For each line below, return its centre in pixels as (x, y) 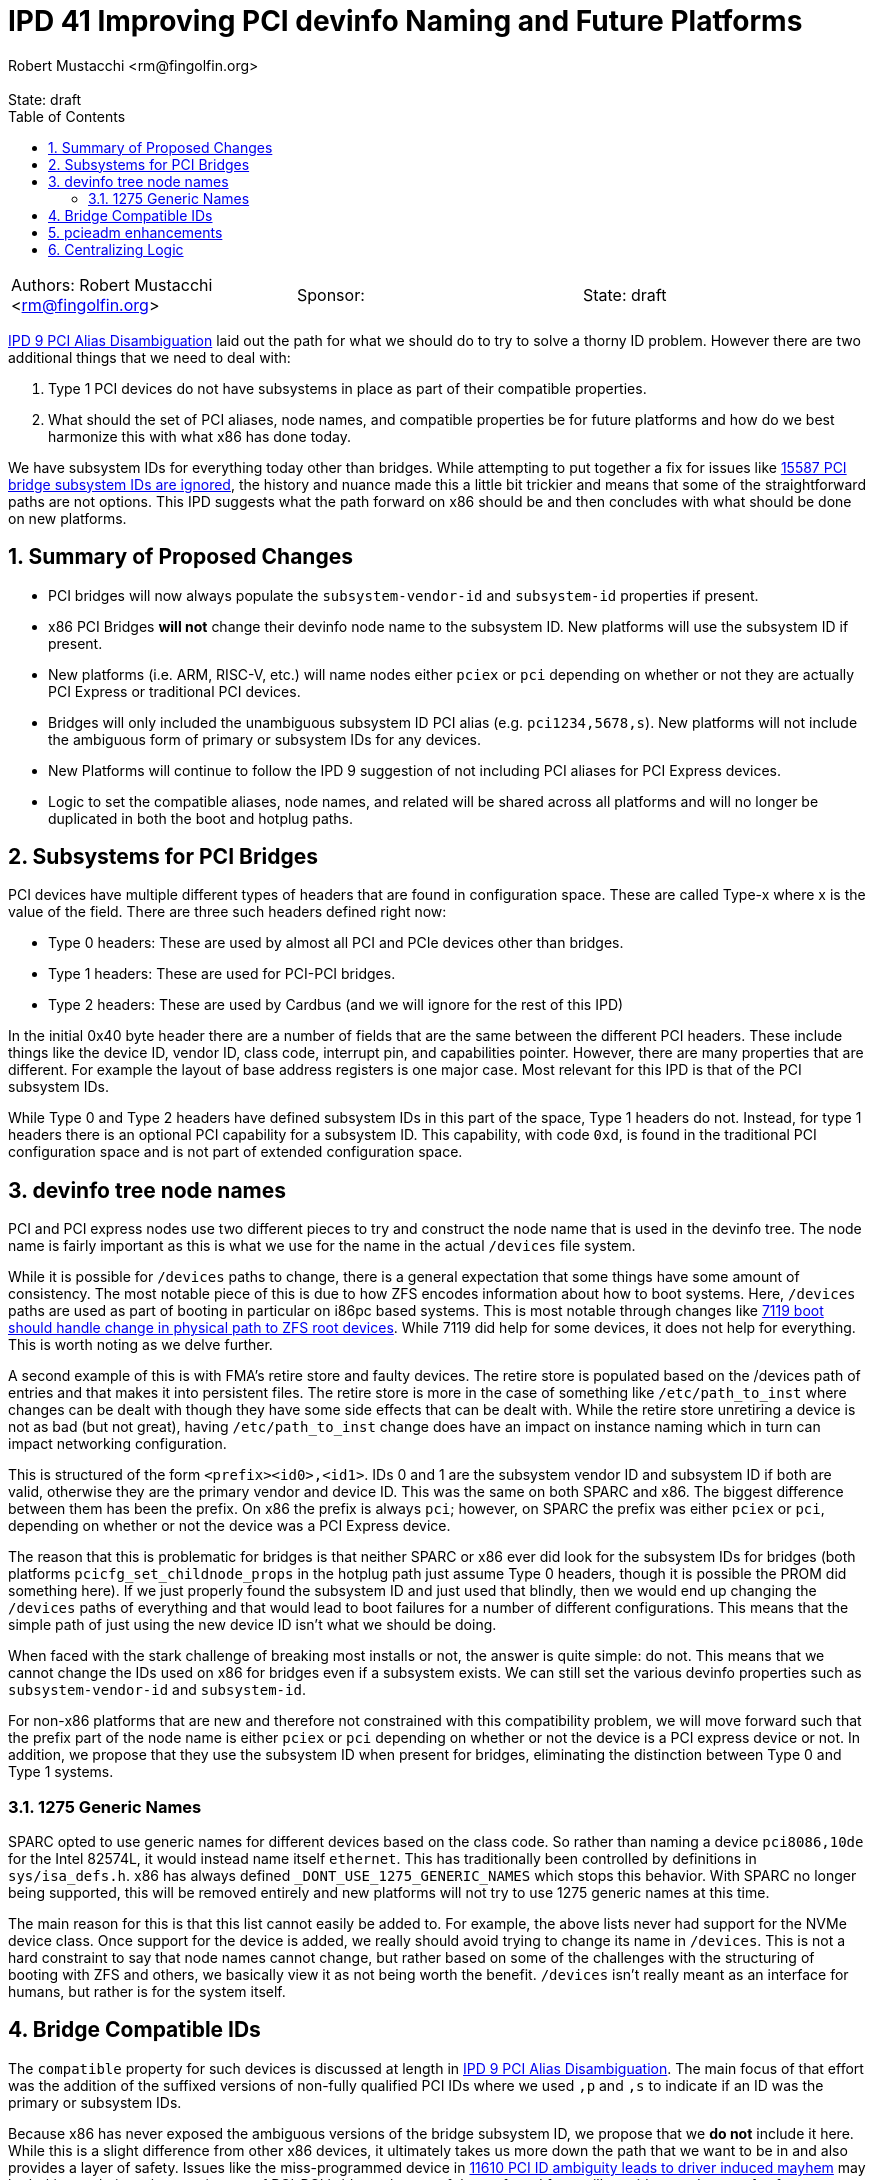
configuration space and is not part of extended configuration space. (235, 1152)
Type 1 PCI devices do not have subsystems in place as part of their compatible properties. (347, 388)
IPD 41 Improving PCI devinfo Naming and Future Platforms (405, 21)
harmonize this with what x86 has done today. (199, 436)
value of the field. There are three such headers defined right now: (227, 912)
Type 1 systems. (61, 1772)
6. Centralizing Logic (116, 249)
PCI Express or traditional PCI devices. (174, 691)
